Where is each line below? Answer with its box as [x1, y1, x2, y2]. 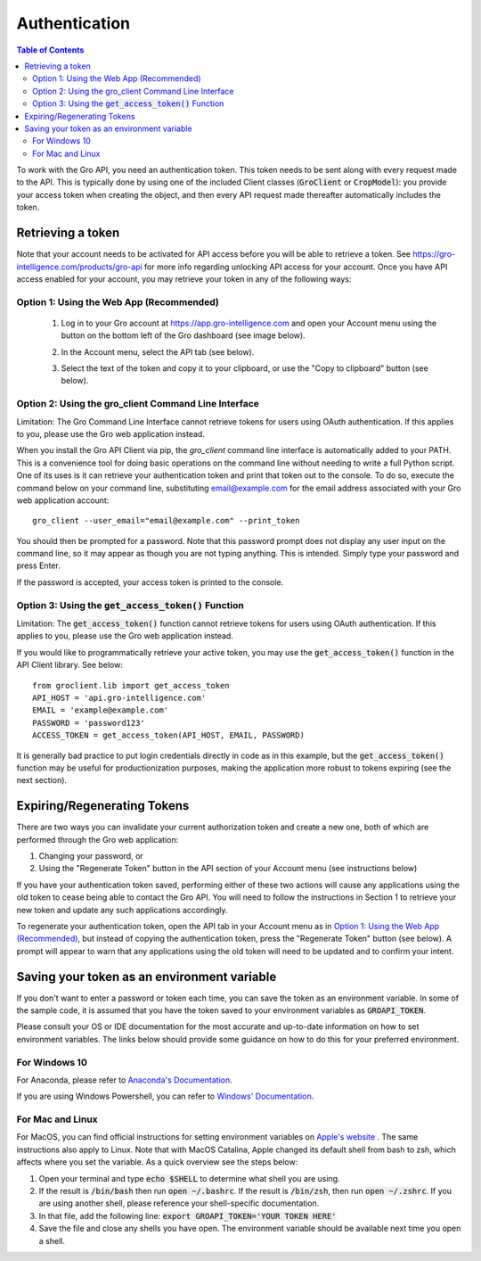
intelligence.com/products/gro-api [16, 261, 143, 272]
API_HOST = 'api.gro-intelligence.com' [32, 692, 207, 703]
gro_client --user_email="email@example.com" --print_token [32, 515, 300, 526]
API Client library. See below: [16, 660, 124, 671]
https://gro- [412, 249, 456, 260]
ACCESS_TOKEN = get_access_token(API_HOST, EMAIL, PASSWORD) [32, 730, 305, 740]
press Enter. [16, 560, 61, 571]
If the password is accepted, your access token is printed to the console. [16, 576, 284, 588]
